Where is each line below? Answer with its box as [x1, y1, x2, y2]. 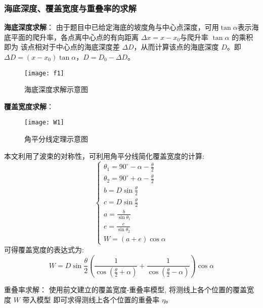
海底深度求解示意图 [24, 84, 88, 95]
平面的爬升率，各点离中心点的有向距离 [11, 31, 139, 42]
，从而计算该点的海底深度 [134, 41, 219, 52]
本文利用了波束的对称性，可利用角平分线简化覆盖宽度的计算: [4, 150, 204, 161]
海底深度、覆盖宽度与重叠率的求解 [4, 2, 137, 14]
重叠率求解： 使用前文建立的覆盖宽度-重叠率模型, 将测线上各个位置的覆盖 [4, 284, 247, 295]
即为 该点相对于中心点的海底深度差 [4, 41, 120, 52]
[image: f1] [24, 69, 64, 77]
